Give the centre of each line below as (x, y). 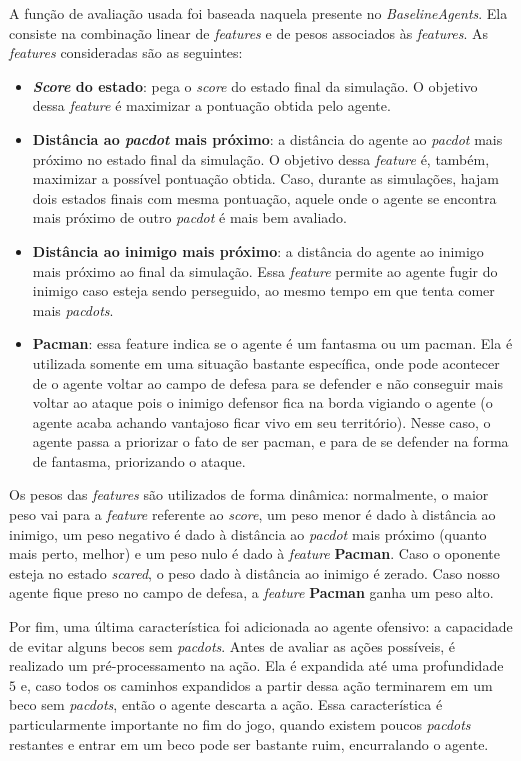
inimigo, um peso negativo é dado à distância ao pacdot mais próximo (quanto (248, 533)
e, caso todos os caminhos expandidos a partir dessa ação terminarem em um (256, 684)
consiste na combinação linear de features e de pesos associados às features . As (249, 32)
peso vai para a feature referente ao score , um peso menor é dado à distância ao (252, 514)
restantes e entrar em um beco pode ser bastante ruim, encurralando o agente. (249, 743)
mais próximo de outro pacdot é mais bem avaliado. (190, 217)
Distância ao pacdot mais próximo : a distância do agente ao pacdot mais (267, 138)
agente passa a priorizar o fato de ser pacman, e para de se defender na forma (270, 441)
